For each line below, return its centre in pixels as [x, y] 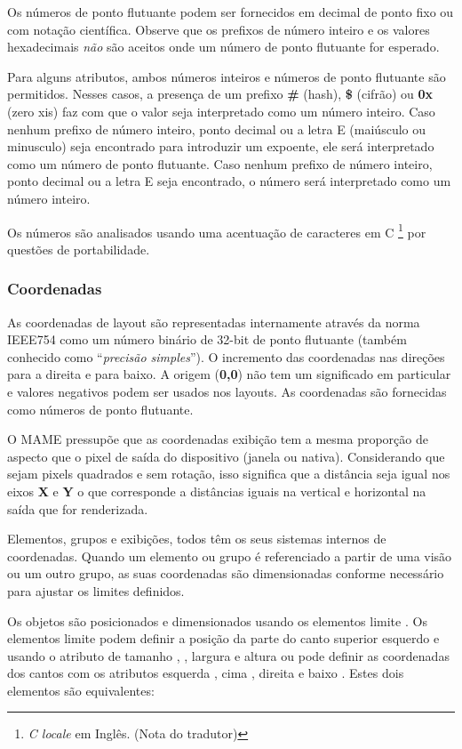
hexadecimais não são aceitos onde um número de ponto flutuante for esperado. [223, 47]
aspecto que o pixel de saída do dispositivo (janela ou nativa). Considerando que [226, 456]
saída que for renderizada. [78, 508]
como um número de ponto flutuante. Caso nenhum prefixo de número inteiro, [220, 163]
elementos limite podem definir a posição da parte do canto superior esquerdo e [223, 638]
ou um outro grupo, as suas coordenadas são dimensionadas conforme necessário [226, 573]
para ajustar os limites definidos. [96, 590]
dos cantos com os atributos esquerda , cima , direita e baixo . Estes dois [206, 673]
